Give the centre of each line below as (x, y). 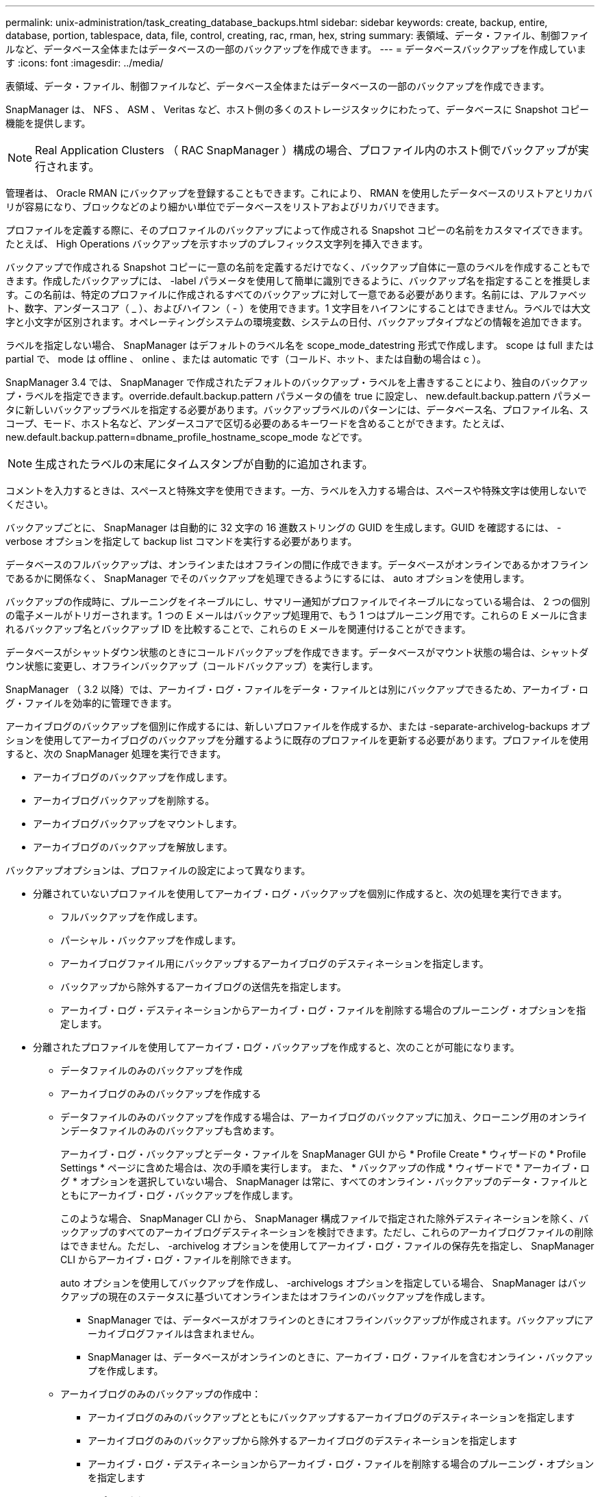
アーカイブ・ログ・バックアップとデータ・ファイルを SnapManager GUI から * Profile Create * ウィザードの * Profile (323, 1154)
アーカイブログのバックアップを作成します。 (133, 777)
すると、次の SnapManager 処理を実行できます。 (116, 754)
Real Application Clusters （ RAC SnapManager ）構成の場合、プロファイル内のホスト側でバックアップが (307, 150)
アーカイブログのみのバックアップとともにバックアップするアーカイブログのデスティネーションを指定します (332, 1417)
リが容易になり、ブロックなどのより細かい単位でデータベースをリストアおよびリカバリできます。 (225, 207)
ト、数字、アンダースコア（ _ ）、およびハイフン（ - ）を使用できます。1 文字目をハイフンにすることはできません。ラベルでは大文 (298, 308)
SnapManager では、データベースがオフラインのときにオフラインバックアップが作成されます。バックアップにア (341, 1320)
